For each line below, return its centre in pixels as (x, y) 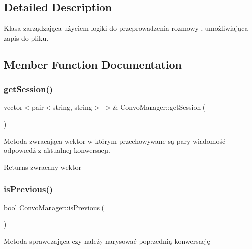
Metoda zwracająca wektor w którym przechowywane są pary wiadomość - (117, 140)
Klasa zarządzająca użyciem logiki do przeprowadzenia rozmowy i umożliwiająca (126, 28)
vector (13, 107)
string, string (72, 107)
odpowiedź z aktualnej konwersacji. (57, 150)
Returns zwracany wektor (43, 167)
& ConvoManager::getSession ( (159, 107)
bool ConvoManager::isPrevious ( (54, 207)
